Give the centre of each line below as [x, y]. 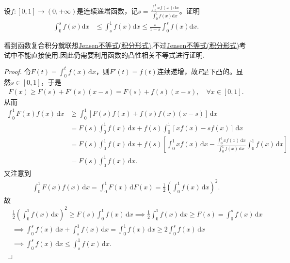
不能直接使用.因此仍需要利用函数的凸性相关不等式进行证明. [111, 54]
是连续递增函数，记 [107, 10]
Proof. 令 [17, 71]
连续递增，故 [177, 71]
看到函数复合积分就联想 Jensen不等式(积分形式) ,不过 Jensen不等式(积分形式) [122, 45]
